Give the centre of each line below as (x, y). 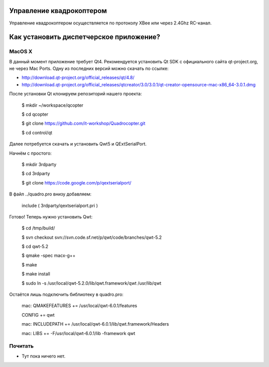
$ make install (36, 274)
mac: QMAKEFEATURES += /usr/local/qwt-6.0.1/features (79, 306)
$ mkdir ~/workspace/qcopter (53, 105)
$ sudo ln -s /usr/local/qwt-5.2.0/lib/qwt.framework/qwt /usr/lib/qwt (91, 283)
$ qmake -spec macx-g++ (49, 256)
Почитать (21, 346)
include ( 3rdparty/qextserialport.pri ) (60, 205)
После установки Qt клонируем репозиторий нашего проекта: (75, 94)
